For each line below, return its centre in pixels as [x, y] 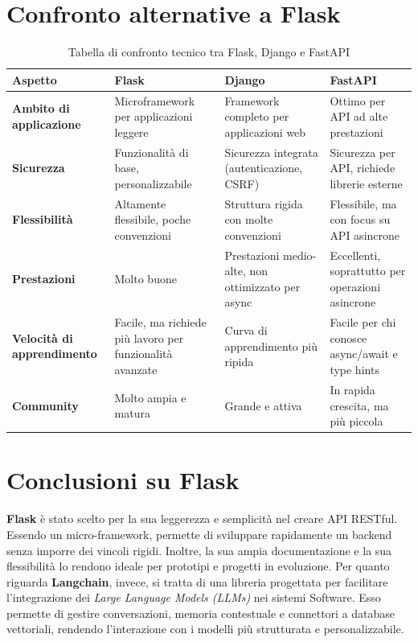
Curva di [246, 330]
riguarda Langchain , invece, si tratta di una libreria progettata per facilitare [197, 581]
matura [132, 413]
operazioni [355, 286]
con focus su [360, 219]
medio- [300, 255]
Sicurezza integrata [271, 152]
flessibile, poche [153, 219]
